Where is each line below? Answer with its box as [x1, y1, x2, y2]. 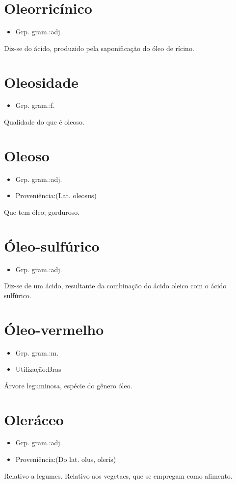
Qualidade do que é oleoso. [4, 117, 84, 127]
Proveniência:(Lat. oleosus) [15, 190, 97, 201]
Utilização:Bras [15, 364, 61, 374]
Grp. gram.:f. [15, 100, 55, 110]
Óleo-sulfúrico [4, 235, 100, 255]
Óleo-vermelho [4, 319, 104, 339]
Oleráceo [4, 409, 64, 429]
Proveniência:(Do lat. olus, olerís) [15, 454, 116, 464]
